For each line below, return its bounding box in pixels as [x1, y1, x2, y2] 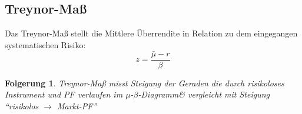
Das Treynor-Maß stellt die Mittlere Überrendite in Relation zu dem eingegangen [5, 27, 298, 39]
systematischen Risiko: [5, 38, 86, 51]
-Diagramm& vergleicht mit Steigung [138, 88, 270, 100]
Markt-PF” [57, 99, 97, 112]
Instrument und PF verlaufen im [5, 88, 123, 100]
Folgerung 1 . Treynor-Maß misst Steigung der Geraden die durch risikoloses [5, 76, 284, 89]
